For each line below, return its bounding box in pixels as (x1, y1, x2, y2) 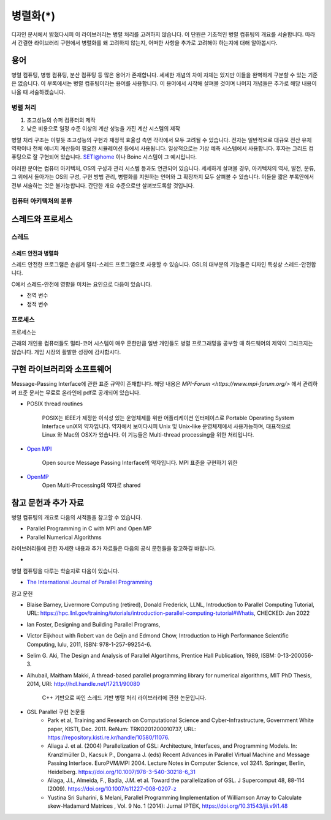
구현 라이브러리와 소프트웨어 (11, 364, 112, 375)
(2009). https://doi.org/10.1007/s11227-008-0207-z (47, 785, 177, 792)
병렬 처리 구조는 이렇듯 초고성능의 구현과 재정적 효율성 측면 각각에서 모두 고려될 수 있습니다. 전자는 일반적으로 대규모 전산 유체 (11, 136, 312, 143)
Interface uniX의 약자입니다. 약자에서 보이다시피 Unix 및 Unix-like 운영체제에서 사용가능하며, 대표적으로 (42, 423, 291, 430)
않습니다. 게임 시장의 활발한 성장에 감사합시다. (11, 348, 121, 355)
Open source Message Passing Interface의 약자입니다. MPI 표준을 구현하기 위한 (42, 459, 238, 467)
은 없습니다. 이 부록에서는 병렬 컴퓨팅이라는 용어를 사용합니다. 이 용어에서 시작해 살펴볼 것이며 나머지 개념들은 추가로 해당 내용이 (11, 80, 317, 87)
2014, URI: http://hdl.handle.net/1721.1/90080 (26, 680, 140, 688)
